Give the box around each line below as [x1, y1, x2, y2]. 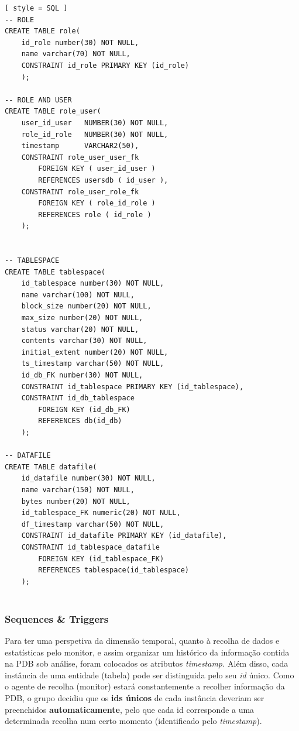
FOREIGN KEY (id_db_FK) [38, 405, 130, 414]
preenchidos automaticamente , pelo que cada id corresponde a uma [5, 703, 255, 715]
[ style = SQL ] [5, 4, 68, 12]
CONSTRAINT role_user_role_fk [21, 187, 139, 196]
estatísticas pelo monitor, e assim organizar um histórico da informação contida [5, 646, 290, 658]
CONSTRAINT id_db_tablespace [21, 394, 135, 403]
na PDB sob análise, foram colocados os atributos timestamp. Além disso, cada [5, 657, 288, 670]
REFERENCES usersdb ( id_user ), [38, 176, 169, 184]
